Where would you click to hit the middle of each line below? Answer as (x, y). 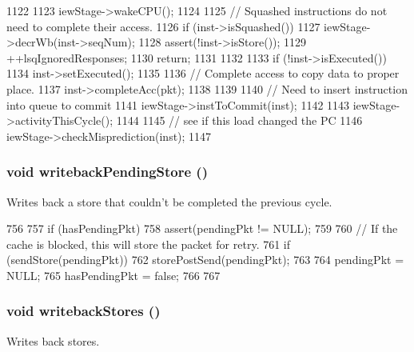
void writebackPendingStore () (107, 172)
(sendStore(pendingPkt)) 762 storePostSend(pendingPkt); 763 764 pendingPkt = (205, 260)
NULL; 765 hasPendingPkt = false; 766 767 (113, 275)
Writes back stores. (53, 340)
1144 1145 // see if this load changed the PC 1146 (239, 120)
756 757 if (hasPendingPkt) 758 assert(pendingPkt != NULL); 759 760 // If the (202, 228)
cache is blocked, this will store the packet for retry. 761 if (149, 244)
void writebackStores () (84, 311)
